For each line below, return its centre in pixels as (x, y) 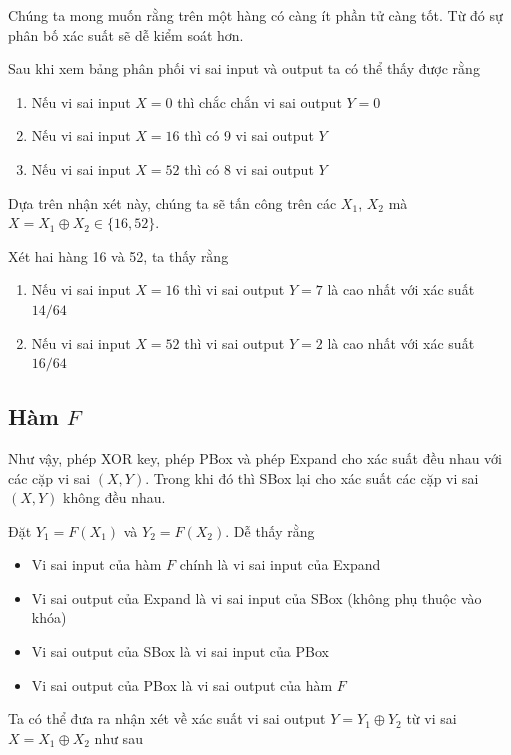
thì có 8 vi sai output (249, 168)
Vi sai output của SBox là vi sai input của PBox (180, 651)
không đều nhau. (114, 497)
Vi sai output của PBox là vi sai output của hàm (182, 684)
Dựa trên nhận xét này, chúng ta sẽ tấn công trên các (172, 202)
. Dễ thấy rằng (270, 530)
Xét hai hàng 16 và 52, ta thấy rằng (118, 255)
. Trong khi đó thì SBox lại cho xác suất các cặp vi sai (312, 477)
